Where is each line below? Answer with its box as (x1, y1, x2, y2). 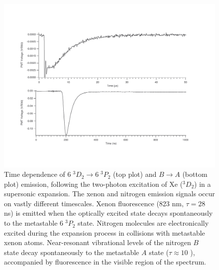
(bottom (182, 169, 208, 179)
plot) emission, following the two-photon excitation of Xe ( (4, 178, 183, 189)
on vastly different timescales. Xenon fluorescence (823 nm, (4, 198, 184, 208)
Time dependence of (4, 169, 65, 179)
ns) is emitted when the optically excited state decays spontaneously (4, 208, 213, 218)
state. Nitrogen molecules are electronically (77, 218, 209, 228)
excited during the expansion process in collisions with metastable (4, 227, 205, 238)
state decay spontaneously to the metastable (4, 247, 139, 257)
